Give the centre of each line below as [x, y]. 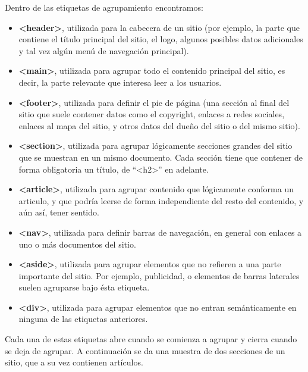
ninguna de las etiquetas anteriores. [83, 319]
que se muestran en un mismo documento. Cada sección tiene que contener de [161, 157]
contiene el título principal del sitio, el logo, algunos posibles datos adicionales [161, 39]
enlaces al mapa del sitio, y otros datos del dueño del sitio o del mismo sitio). [159, 125]
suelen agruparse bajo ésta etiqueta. [84, 287]
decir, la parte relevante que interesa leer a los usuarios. [120, 82]
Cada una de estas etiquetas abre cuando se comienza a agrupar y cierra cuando [151, 339]
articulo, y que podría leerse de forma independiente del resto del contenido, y [161, 200]
